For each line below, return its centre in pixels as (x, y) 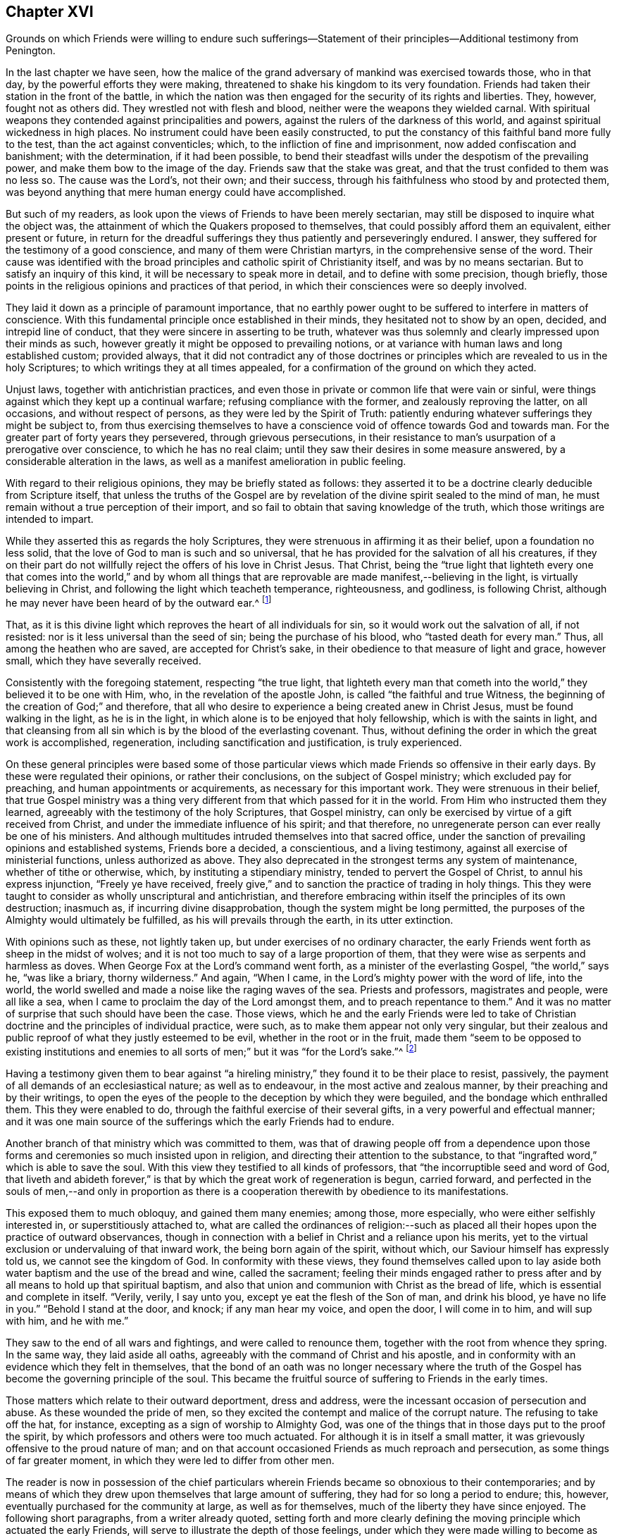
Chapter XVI (50, 12)
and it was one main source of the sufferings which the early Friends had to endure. (200, 1121)
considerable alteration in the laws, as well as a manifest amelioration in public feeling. (206, 462)
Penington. (31, 51)
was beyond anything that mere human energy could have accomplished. (176, 192)
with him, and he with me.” (67, 1320)
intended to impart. (50, 519)
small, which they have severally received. (104, 661)
